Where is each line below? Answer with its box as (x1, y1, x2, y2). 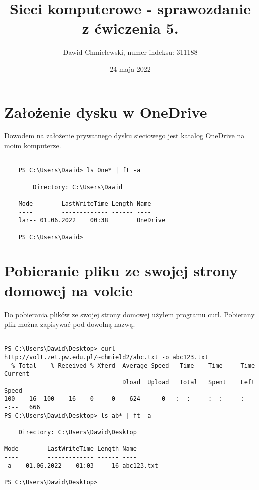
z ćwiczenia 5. (82, 18, 179, 38)
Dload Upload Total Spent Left (122, 378, 255, 386)
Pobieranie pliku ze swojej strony (4, 260, 238, 281)
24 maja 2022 (110, 63, 151, 74)
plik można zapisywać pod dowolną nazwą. (4, 319, 135, 330)
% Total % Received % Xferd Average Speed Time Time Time (11, 362, 255, 369)
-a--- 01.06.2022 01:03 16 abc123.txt (4, 462, 158, 469)
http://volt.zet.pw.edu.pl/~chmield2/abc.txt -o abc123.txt (4, 354, 209, 361)
